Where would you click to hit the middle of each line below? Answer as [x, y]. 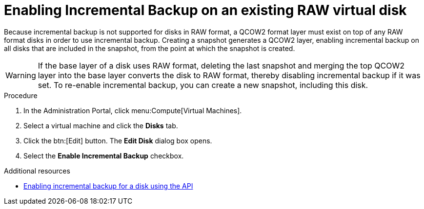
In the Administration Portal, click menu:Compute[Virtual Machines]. [133, 110]
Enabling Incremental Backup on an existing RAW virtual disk [205, 10]
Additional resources [37, 171]
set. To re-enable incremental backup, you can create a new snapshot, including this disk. [203, 85]
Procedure [21, 95]
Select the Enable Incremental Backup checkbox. [104, 156]
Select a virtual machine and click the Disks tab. [101, 125]
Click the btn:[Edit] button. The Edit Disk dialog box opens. [118, 140]
